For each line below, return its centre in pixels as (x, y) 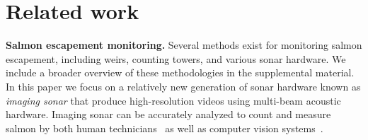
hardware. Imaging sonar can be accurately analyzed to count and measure (168, 114)
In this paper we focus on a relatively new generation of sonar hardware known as (183, 86)
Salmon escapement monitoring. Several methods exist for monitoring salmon (184, 45)
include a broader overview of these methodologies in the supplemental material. (180, 72)
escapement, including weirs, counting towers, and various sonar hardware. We (176, 58)
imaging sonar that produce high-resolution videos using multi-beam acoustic (173, 100)
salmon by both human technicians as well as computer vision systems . (165, 128)
